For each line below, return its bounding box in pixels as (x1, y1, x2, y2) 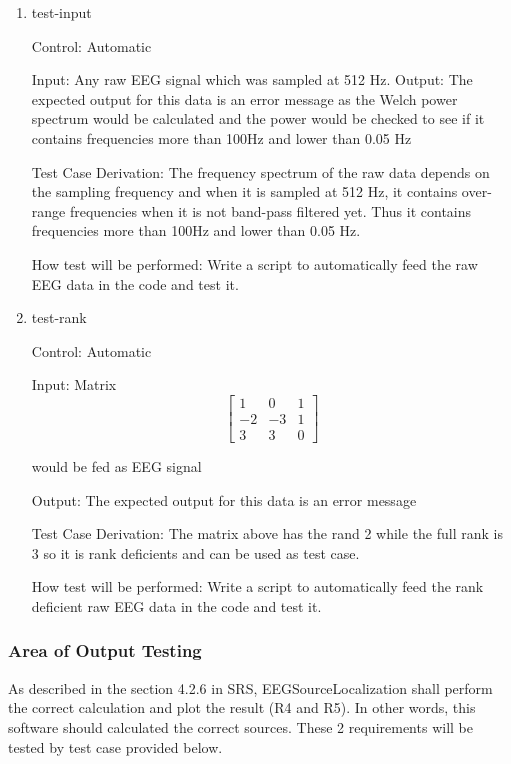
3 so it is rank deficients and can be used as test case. (31, 542, 360, 563)
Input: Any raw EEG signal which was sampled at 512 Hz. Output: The (31, 69, 473, 90)
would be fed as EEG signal (31, 456, 202, 476)
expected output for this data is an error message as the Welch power (31, 88, 458, 109)
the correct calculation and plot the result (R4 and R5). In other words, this (8, 697, 476, 718)
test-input (31, 2, 92, 22)
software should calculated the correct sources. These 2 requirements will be (8, 716, 473, 737)
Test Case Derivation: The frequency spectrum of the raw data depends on (31, 161, 490, 182)
